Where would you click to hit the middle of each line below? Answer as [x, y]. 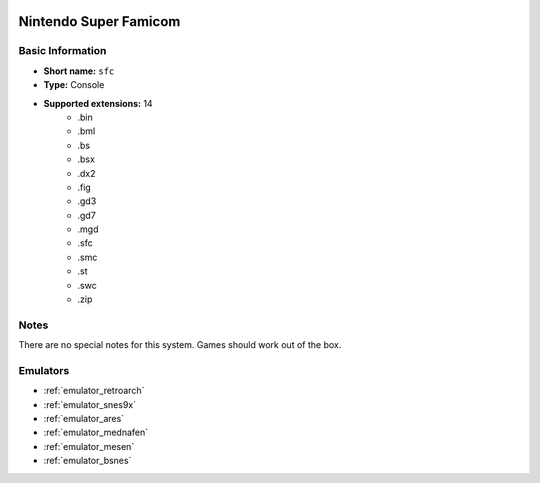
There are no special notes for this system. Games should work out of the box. [180, 345]
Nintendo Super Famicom [99, 21]
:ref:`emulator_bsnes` [87, 461]
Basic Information [62, 51]
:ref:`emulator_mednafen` [96, 432]
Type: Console [74, 85]
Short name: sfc [79, 71]
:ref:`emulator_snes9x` [90, 404]
